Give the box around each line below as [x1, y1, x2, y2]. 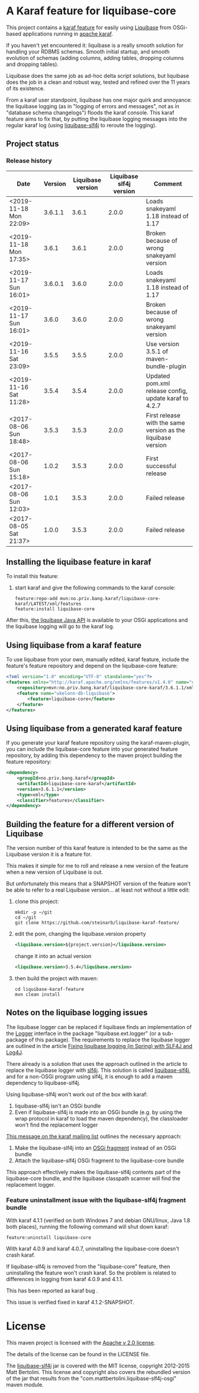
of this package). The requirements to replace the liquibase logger [28, 1036, 191, 1043]
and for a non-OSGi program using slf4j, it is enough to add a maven [6, 1072, 173, 1080]
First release [146, 411, 181, 419]
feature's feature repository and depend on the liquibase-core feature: [6, 662, 178, 670]
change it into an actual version [14, 953, 92, 959]
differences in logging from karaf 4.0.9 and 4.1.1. [6, 1275, 123, 1282]
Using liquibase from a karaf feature [6, 640, 142, 650]
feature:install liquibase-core [14, 606, 95, 612]
